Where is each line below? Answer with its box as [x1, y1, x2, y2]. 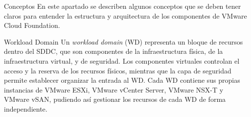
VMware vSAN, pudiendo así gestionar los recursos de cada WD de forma [4, 94, 226, 104]
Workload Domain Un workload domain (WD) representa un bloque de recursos [4, 36, 243, 47]
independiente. [4, 103, 47, 114]
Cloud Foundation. [4, 20, 60, 30]
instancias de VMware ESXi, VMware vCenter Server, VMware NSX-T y [4, 84, 224, 94]
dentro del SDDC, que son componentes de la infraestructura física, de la [4, 46, 223, 56]
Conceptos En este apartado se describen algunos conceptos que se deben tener [4, 1, 241, 11]
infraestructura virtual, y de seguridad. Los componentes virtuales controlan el [4, 55, 240, 66]
